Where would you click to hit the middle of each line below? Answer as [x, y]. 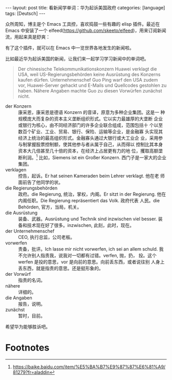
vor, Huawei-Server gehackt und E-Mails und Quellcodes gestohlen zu [92, 85]
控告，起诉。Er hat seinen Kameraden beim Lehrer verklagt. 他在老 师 [91, 176]
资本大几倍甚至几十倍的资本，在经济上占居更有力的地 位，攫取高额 [88, 151]
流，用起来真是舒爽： [28, 37]
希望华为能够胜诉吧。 [28, 327]
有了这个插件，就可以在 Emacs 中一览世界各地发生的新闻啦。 [70, 48]
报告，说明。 [31, 303]
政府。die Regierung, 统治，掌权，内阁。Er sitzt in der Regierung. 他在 [92, 194]
